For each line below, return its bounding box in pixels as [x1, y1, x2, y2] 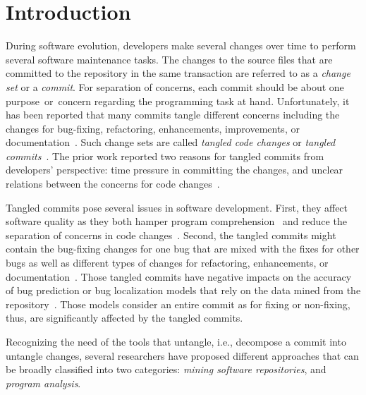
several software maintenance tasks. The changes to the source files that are [6, 51, 333, 66]
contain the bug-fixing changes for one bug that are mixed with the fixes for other [6, 241, 360, 256]
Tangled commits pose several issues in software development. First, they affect [6, 200, 348, 214]
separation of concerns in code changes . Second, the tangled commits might [6, 227, 336, 242]
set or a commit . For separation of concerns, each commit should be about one [6, 79, 344, 94]
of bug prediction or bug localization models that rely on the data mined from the [6, 283, 361, 298]
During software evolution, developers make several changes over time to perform [6, 38, 356, 53]
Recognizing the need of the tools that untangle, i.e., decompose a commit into [6, 334, 346, 348]
